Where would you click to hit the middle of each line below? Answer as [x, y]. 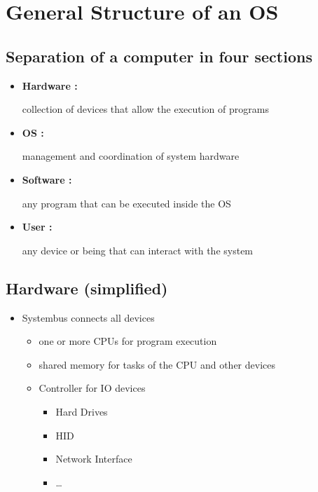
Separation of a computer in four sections [159, 56]
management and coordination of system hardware [131, 156]
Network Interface [94, 459]
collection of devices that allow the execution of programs [145, 109]
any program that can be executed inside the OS [126, 203]
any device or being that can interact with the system [138, 250]
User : [37, 227]
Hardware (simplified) [87, 288]
